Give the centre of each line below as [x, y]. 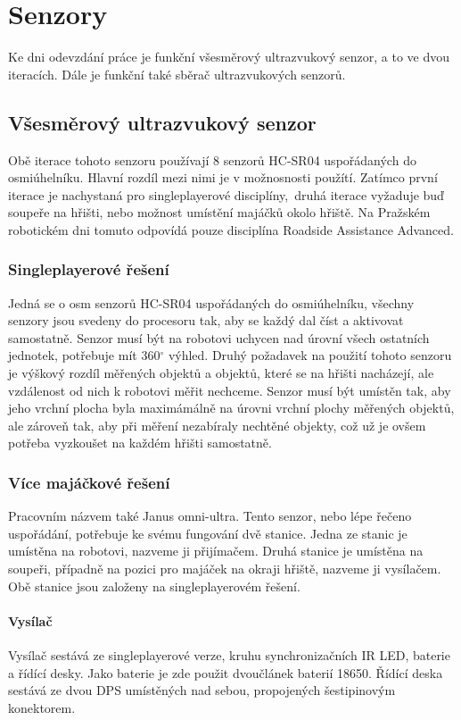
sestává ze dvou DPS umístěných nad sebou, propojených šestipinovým [202, 690]
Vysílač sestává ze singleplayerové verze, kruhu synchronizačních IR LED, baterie [229, 655]
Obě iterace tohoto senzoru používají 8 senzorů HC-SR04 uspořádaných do [212, 159]
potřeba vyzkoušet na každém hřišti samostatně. [140, 443]
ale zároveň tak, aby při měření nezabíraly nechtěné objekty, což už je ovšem [217, 425]
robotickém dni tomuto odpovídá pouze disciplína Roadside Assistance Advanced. [231, 229]
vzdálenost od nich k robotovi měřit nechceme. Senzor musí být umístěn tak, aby [230, 390]
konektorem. [42, 707]
